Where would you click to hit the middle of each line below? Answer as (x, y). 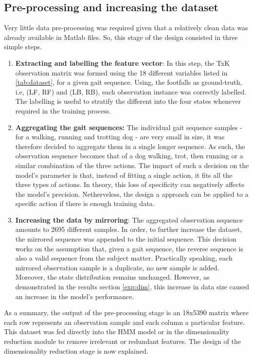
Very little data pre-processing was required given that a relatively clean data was (126, 28)
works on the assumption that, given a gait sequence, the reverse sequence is (129, 248)
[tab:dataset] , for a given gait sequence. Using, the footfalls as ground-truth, (129, 82)
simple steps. (23, 47)
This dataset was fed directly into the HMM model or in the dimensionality (117, 331)
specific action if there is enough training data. (85, 203)
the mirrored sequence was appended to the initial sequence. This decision (126, 239)
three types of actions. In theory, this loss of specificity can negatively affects (130, 184)
